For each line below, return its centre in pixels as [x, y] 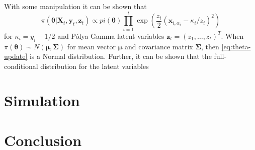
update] [16, 56]
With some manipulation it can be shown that [75, 6]
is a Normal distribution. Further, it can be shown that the [120, 56]
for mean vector [91, 46]
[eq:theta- [236, 46]
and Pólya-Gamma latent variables [111, 35]
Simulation [42, 100]
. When [232, 35]
